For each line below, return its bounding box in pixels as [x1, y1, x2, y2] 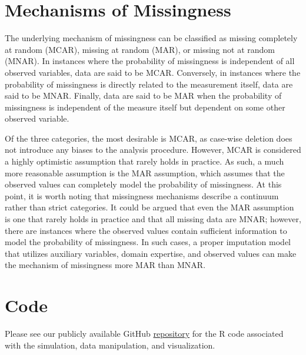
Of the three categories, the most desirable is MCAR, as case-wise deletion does [5, 132, 292, 144]
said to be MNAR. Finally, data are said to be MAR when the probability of [5, 89, 282, 102]
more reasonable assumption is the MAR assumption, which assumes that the [5, 166, 285, 179]
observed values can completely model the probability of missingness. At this [5, 178, 282, 190]
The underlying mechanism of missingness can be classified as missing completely [5, 32, 298, 44]
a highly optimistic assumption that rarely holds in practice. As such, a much [5, 155, 284, 168]
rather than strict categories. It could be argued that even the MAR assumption [5, 201, 294, 213]
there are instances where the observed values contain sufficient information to [5, 224, 287, 236]
